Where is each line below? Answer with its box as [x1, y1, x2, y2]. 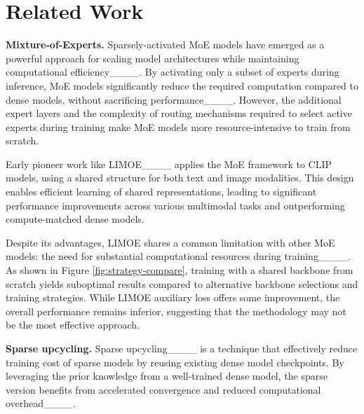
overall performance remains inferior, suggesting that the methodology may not [6, 303, 346, 318]
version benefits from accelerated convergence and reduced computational [6, 382, 321, 396]
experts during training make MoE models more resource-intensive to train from [6, 119, 351, 134]
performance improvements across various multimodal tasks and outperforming [6, 198, 345, 212]
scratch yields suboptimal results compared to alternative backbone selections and [6, 276, 358, 291]
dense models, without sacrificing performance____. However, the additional [6, 92, 342, 106]
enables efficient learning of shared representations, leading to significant [6, 184, 317, 199]
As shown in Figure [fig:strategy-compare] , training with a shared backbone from [6, 263, 353, 277]
